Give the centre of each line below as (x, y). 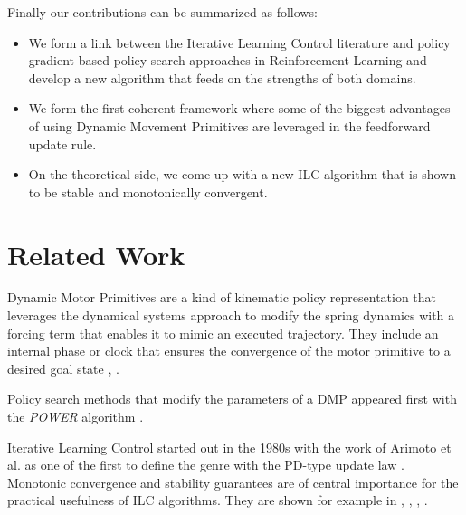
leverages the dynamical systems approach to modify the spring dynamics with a (231, 315)
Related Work (96, 254)
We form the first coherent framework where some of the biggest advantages (239, 108)
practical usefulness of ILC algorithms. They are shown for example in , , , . (218, 500)
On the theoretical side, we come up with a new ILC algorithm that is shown (242, 174)
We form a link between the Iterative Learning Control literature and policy (239, 42)
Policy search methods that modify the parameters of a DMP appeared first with (232, 399)
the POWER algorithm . (76, 417)
